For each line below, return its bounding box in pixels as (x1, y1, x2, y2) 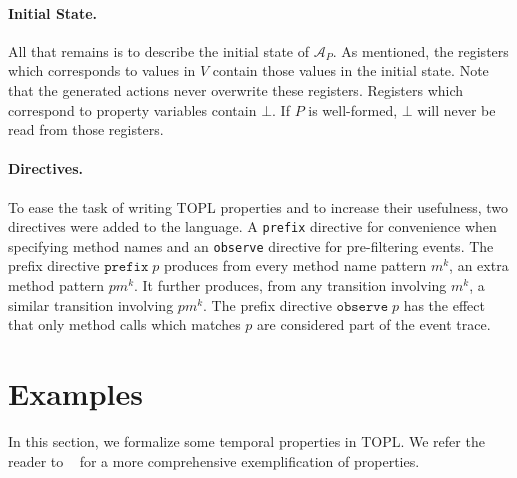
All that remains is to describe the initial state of (8, 40, 309, 61)
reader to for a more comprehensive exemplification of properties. (8, 450, 420, 471)
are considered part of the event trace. (257, 314, 491, 335)
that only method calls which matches (8, 314, 241, 335)
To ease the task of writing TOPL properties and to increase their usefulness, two (8, 196, 509, 217)
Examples (8, 373, 143, 414)
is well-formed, (308, 99, 398, 120)
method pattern (8, 275, 105, 296)
